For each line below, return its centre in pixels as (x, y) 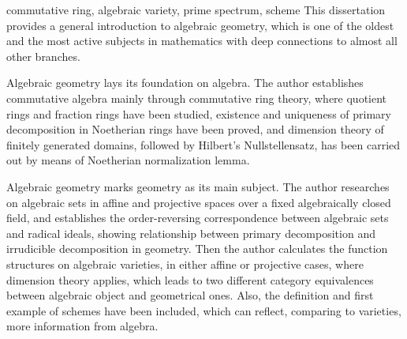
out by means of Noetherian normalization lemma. (128, 160)
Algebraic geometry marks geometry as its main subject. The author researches (198, 186)
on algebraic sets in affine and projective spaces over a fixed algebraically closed (199, 202)
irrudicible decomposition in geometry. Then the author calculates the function (197, 249)
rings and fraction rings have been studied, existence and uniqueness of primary (199, 113)
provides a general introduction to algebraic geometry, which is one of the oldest (200, 25)
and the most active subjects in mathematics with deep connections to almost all (202, 41)
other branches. (43, 56)
